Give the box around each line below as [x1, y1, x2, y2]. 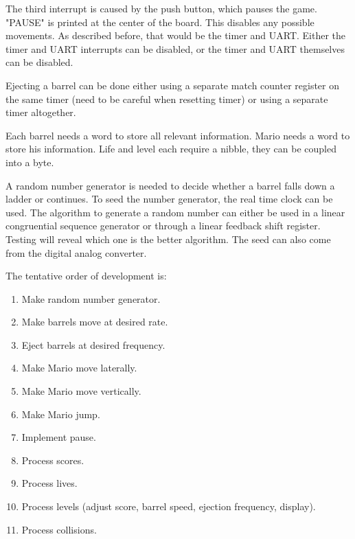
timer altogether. [5, 105, 76, 119]
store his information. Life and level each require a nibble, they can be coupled [5, 141, 336, 156]
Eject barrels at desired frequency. [21, 337, 165, 352]
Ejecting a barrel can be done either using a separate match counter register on [5, 78, 340, 92]
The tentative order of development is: [5, 268, 167, 283]
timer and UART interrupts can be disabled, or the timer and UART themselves [5, 41, 345, 56]
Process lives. [21, 476, 78, 490]
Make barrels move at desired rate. [21, 314, 168, 329]
